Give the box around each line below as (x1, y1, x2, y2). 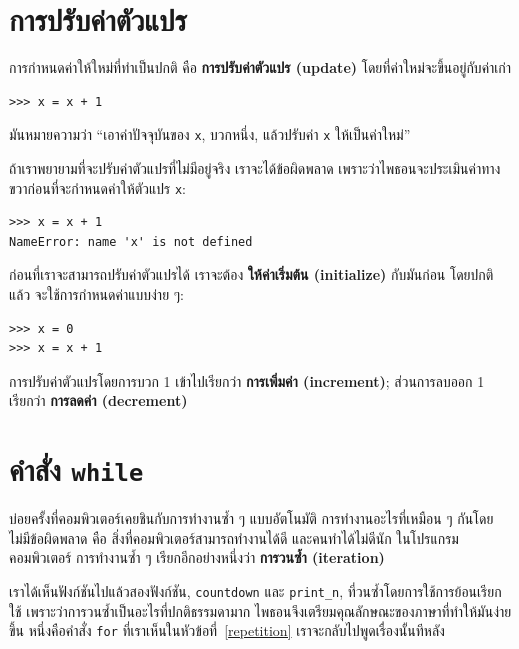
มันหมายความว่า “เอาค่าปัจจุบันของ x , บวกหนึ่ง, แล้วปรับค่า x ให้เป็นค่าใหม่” (9, 124, 411, 145)
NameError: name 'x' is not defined (9, 234, 253, 249)
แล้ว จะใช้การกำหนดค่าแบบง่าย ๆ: (9, 284, 184, 304)
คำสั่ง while (9, 449, 144, 490)
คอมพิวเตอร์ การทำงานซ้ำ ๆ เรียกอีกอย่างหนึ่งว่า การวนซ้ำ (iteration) (9, 547, 385, 568)
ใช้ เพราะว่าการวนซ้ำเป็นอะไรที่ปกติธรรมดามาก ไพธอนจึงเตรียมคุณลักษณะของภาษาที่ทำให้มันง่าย (9, 600, 512, 621)
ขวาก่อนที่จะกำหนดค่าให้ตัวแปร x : (9, 177, 186, 198)
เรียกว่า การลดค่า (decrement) (9, 390, 188, 411)
